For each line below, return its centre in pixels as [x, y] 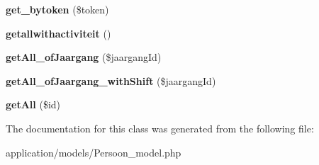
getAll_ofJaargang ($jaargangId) [84, 57]
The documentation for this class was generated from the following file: [160, 128]
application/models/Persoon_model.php [94, 152]
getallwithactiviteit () [58, 33]
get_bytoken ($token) [57, 9]
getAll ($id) [33, 104]
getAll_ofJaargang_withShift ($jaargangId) [111, 80]
